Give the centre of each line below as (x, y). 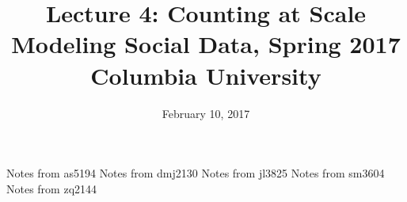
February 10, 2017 (206, 113)
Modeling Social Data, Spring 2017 (206, 44)
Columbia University (206, 75)
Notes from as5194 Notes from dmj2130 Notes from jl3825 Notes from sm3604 (196, 173)
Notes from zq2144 (52, 188)
